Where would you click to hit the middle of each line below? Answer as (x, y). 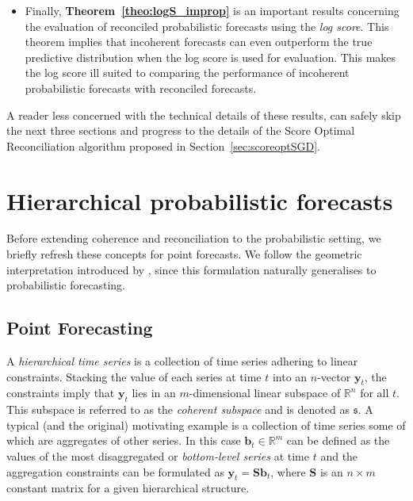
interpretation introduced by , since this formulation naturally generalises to (191, 269)
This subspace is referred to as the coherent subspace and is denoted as (178, 409)
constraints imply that (61, 393)
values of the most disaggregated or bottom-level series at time (158, 456)
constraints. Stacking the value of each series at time (134, 376)
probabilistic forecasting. (66, 285)
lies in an (154, 393)
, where (288, 471)
